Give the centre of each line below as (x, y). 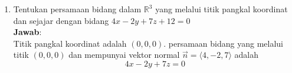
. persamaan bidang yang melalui (223, 43)
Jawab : (27, 32)
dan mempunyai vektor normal (124, 55)
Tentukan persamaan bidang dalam (77, 9)
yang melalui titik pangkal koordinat (222, 9)
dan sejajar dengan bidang (61, 20)
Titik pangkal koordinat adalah (70, 43)
